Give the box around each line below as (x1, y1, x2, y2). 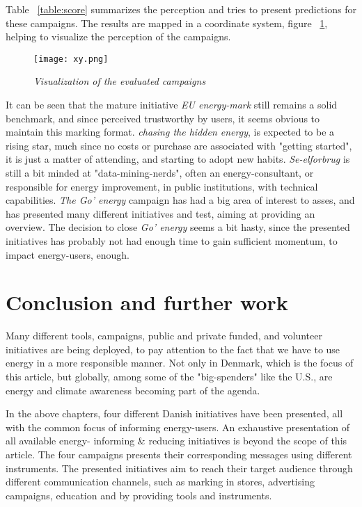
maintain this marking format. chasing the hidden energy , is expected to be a (6, 124, 335, 139)
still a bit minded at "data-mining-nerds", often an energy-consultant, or (6, 166, 314, 179)
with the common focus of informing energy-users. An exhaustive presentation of (6, 419, 350, 434)
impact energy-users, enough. (6, 247, 129, 261)
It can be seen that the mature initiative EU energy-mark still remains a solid (6, 97, 338, 112)
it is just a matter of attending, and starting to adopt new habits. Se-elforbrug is (6, 152, 350, 166)
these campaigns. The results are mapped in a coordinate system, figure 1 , (6, 15, 328, 30)
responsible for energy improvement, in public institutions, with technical (6, 179, 318, 193)
